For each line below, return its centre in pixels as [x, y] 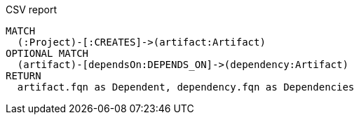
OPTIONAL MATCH [47, 53]
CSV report [32, 9]
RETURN [23, 76]
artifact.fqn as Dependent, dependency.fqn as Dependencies [186, 87]
